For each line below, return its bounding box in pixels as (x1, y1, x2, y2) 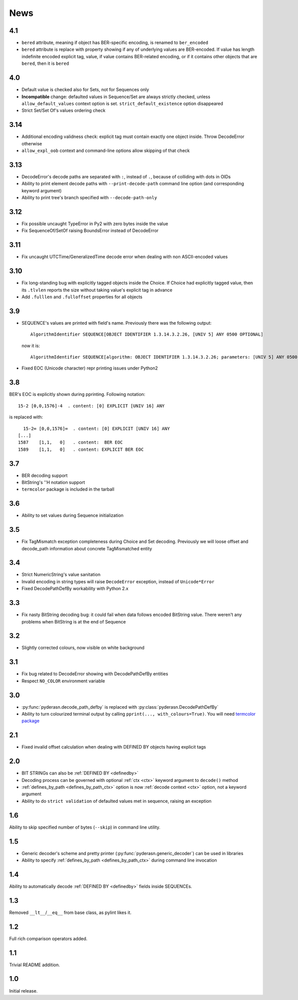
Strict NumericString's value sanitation (21, 572, 101, 578)
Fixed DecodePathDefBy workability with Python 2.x (21, 586, 129, 592)
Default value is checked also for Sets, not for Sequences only (21, 87, 149, 93)
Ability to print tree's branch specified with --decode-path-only (21, 195, 157, 201)
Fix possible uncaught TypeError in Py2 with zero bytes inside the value (21, 221, 168, 227)
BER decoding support (21, 472, 68, 478)
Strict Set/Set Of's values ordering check (21, 108, 106, 114)
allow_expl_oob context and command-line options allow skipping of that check (21, 147, 190, 153)
